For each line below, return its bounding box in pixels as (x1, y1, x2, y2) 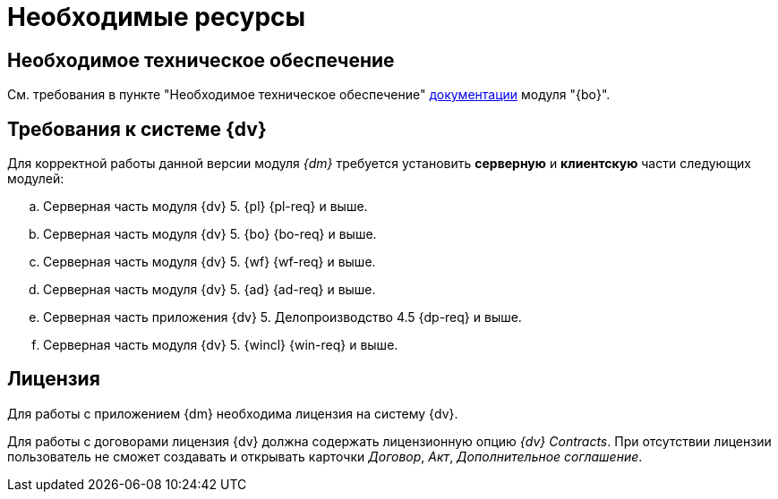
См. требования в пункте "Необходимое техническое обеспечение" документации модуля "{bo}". (7, 87, 611, 103)
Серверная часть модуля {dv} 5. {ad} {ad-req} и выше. (43, 282, 376, 298)
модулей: (7, 171, 64, 187)
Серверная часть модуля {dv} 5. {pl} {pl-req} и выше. (43, 199, 368, 215)
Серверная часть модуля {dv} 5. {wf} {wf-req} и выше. (43, 254, 376, 270)
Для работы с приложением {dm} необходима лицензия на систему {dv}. (7, 405, 458, 421)
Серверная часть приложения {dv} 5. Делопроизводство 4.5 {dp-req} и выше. (43, 309, 522, 326)
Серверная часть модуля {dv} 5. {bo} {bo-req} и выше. (43, 226, 377, 242)
